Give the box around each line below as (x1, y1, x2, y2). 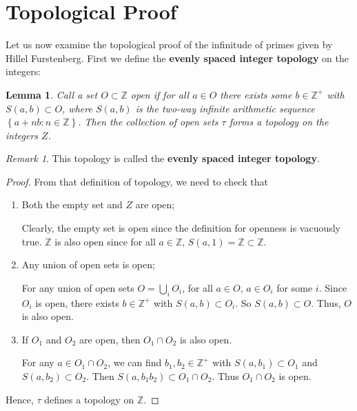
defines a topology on (44, 392, 134, 406)
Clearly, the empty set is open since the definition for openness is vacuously (21, 221, 341, 235)
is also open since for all (54, 234, 156, 248)
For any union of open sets (21, 280, 134, 294)
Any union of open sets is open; (21, 257, 155, 272)
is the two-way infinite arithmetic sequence (135, 101, 315, 115)
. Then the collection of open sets (78, 114, 218, 129)
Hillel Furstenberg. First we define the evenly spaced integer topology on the (6, 50, 349, 65)
